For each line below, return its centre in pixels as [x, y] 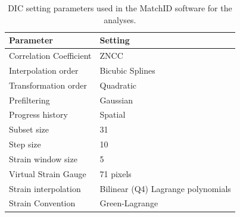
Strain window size [43, 158]
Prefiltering [29, 100]
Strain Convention [42, 203]
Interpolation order [44, 70]
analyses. [120, 19]
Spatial [113, 114]
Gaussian [116, 100]
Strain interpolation [45, 188]
